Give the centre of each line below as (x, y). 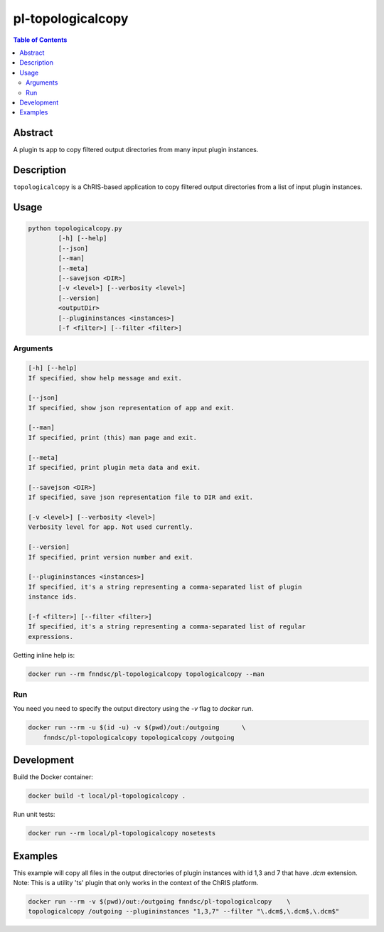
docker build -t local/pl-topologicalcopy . (107, 796)
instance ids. (53, 597)
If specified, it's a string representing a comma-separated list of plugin (165, 587)
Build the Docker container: (53, 777)
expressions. (51, 637)
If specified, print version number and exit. (111, 557)
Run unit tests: (34, 815)
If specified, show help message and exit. (105, 378)
